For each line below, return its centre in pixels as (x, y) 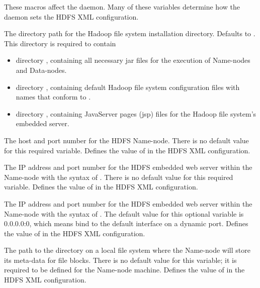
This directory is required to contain (60, 43)
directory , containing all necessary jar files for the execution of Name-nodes (133, 60)
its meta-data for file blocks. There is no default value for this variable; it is (120, 260)
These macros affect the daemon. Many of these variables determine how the (122, 7)
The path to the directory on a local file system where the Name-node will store (127, 250)
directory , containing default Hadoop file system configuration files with (128, 87)
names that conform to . (53, 97)
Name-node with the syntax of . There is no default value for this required (119, 177)
